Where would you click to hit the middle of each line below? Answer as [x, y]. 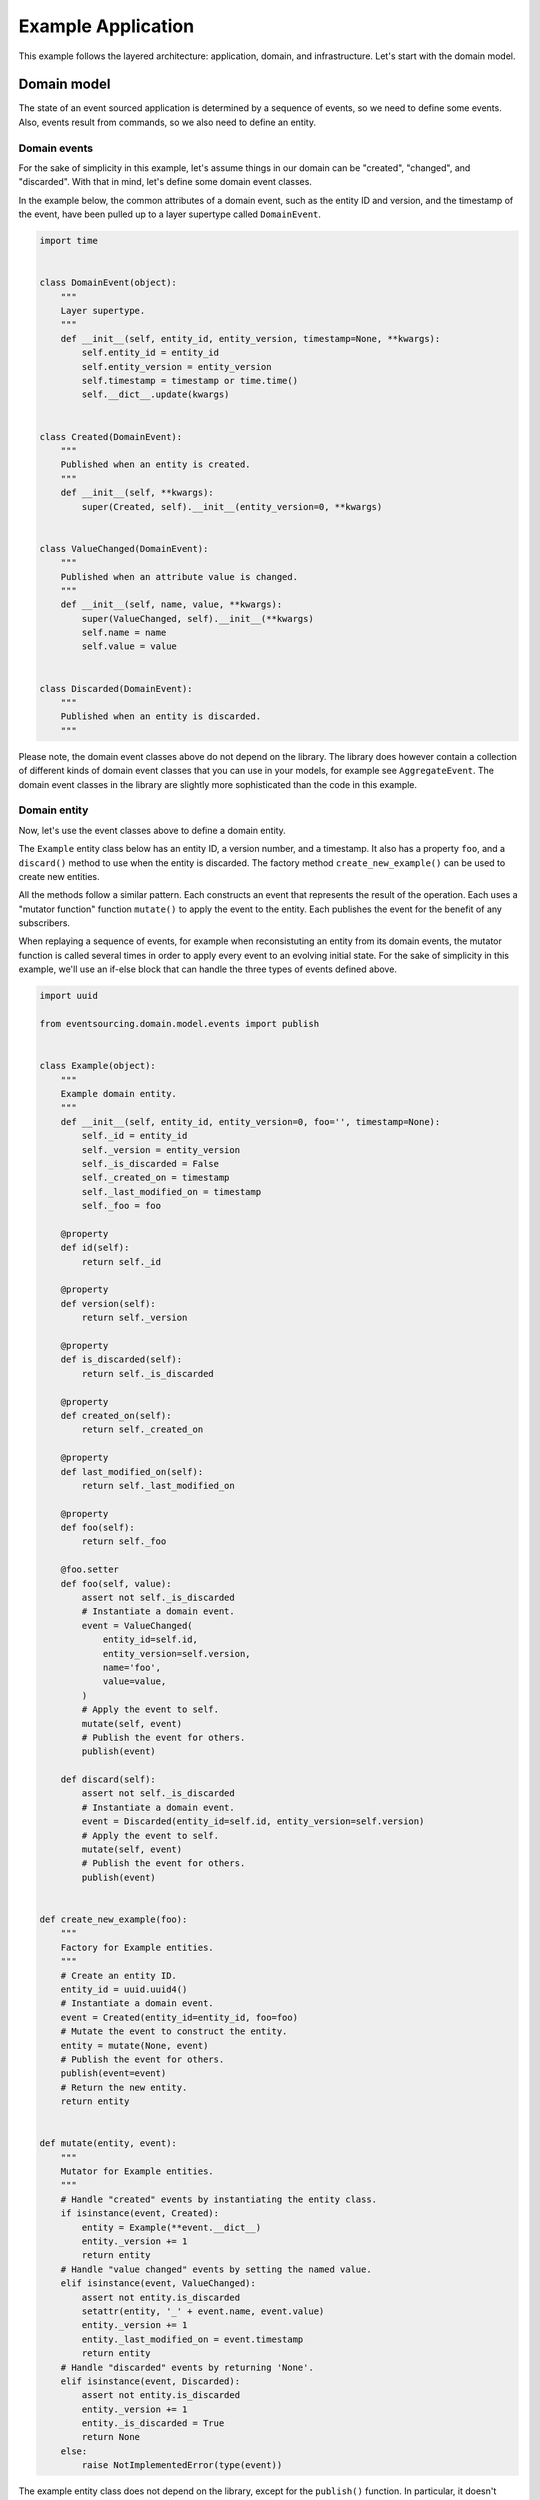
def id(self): [95, 1248]
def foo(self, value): [116, 1583]
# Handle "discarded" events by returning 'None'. [187, 2367]
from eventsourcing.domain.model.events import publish [179, 1023]
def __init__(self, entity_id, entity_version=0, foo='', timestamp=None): [250, 1121]
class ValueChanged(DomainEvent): [124, 548]
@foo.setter [90, 1569]
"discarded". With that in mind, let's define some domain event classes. [165, 182]
